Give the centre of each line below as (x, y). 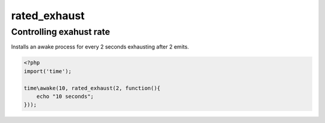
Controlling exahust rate (61, 32)
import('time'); (48, 71)
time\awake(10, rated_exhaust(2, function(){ (92, 88)
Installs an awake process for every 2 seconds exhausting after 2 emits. (100, 47)
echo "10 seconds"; (65, 96)
